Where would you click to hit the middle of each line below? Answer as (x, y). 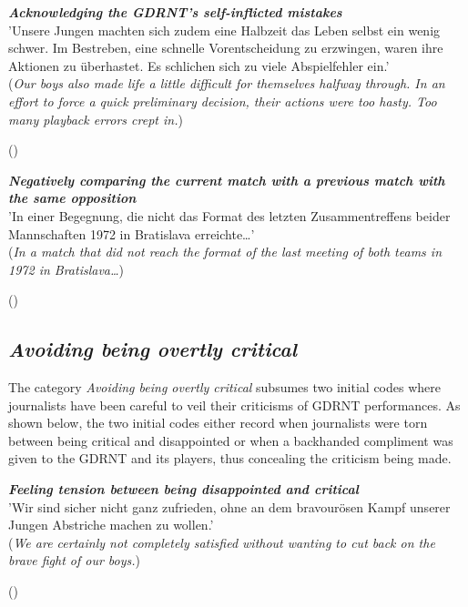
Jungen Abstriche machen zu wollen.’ (111, 525)
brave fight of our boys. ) (75, 560)
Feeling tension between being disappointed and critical (183, 489)
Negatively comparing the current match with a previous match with (227, 180)
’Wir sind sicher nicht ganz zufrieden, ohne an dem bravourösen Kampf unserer (229, 506)
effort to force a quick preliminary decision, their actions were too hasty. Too (223, 101)
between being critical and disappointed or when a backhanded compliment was (231, 440)
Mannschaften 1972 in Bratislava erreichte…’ (132, 233)
